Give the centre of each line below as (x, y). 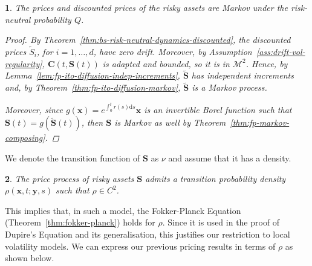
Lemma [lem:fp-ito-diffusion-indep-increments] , (93, 75)
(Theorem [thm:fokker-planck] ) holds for (80, 222)
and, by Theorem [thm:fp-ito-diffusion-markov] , (93, 87)
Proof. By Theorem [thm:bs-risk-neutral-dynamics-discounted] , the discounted (148, 40)
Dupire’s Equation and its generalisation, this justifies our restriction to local (148, 234)
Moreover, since (34, 109)
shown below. (30, 258)
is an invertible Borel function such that (218, 109)
